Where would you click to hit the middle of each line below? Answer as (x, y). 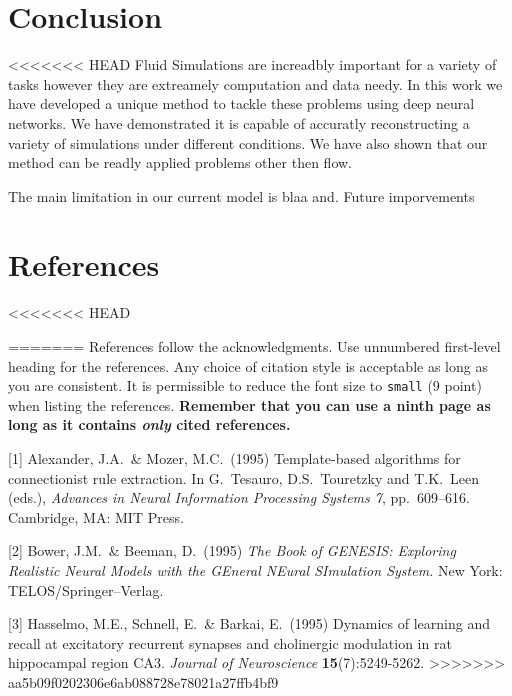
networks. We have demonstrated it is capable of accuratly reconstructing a (239, 122)
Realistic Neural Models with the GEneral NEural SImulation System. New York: (255, 570)
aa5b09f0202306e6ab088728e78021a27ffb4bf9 (143, 681)
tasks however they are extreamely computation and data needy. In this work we (255, 83)
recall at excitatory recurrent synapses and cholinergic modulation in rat (230, 642)
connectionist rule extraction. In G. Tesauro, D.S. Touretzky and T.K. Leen (244, 477)
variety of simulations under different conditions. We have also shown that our (248, 142)
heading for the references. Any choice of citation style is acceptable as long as (248, 365)
